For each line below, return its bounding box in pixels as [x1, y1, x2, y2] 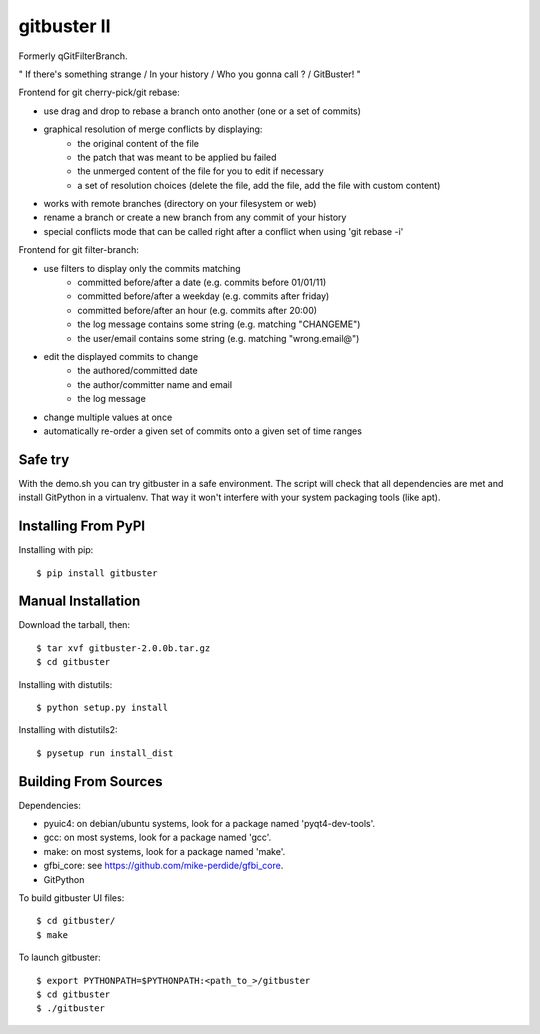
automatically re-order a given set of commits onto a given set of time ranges [43, 425, 362, 437]
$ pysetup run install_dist [36, 747, 174, 759]
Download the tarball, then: [18, 619, 130, 631]
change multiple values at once [43, 411, 173, 423]
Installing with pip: [18, 544, 94, 556]
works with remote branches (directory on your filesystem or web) [43, 198, 317, 210]
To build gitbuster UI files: [18, 892, 125, 904]
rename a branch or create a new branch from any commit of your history [43, 211, 347, 224]
